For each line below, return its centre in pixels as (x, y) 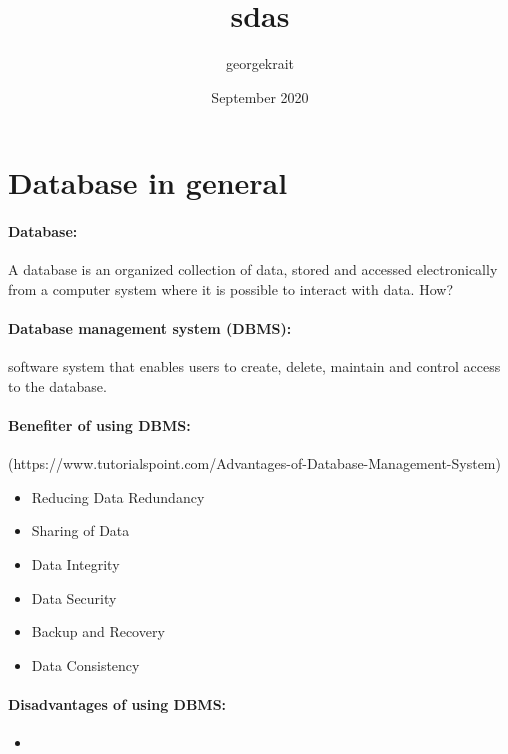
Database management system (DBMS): (150, 328)
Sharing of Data (80, 530)
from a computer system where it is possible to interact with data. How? (230, 288)
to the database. (57, 385)
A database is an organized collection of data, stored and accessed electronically (253, 269)
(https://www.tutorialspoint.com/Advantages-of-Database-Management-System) (254, 463)
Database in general (148, 182)
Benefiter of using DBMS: (99, 425)
